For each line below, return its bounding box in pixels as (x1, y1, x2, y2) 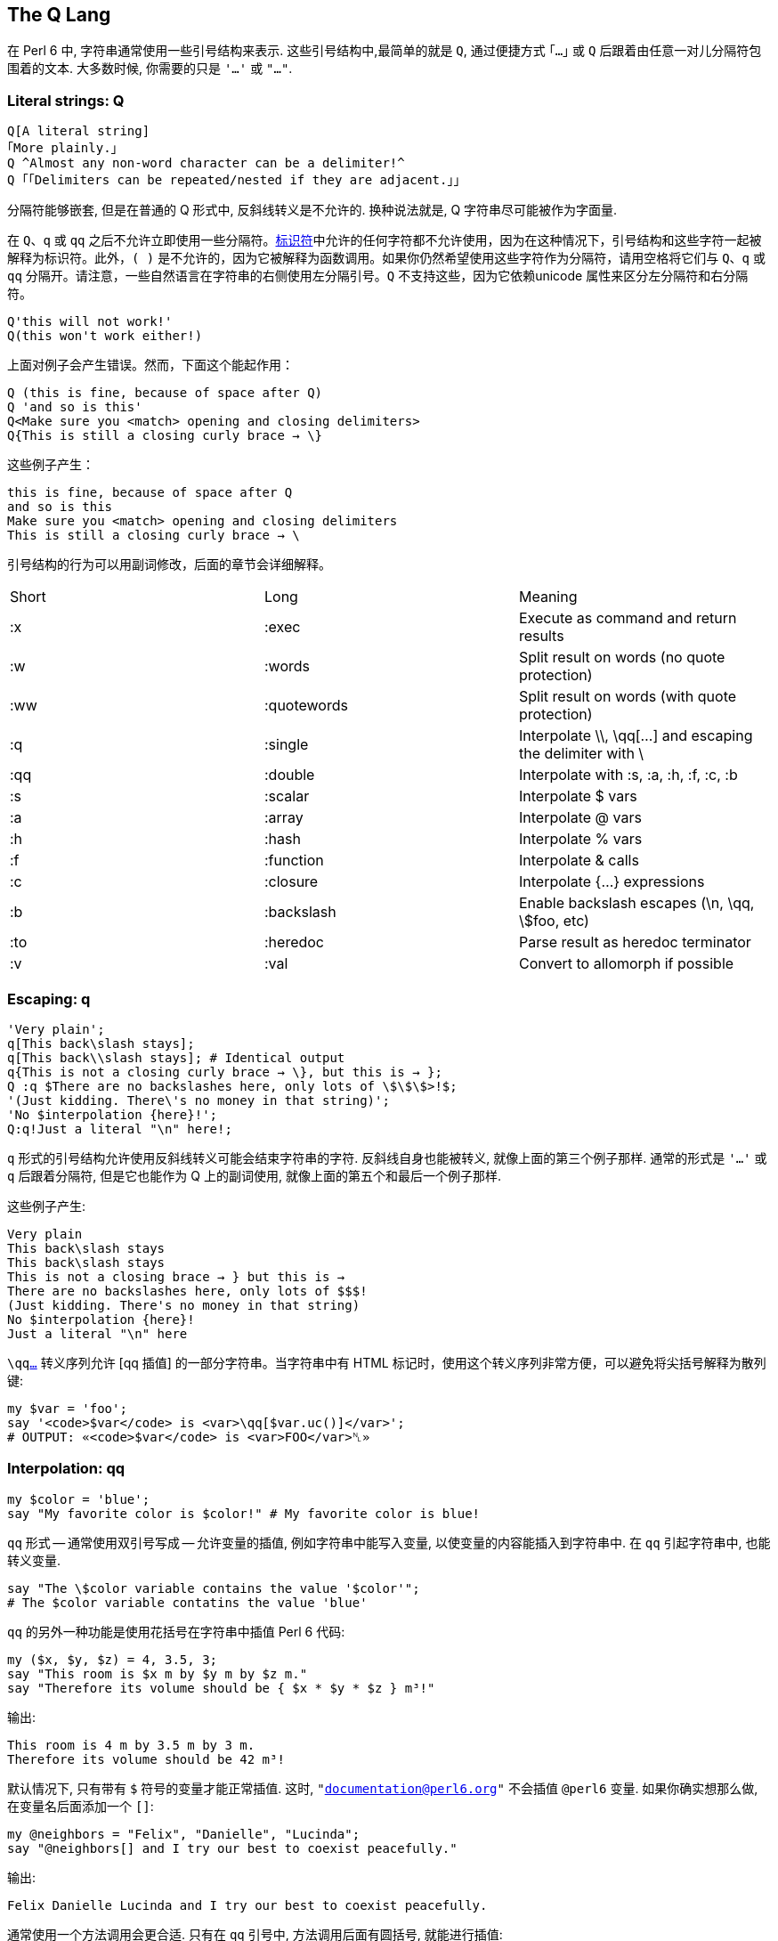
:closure (263, 873, 319, 891)
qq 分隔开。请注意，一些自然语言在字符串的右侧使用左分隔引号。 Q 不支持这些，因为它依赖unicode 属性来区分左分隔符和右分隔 (7, 268, 749, 284)
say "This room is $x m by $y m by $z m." (7, 1666, 308, 1681)
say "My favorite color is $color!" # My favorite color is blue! (7, 1506, 481, 1521)
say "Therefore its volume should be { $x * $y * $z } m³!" (7, 1680, 435, 1695)
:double (263, 766, 315, 784)
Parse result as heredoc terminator (518, 933, 751, 952)
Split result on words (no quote (518, 648, 725, 667)
